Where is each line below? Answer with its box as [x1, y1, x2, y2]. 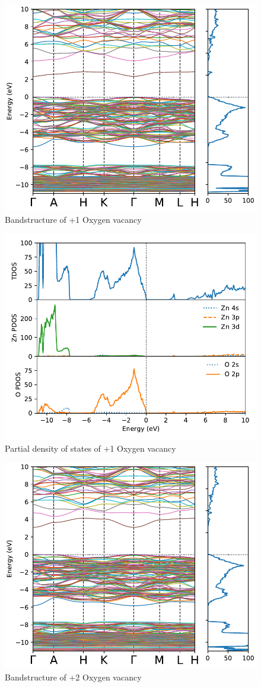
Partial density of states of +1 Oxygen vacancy [5, 442, 176, 454]
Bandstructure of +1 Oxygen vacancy [5, 213, 142, 225]
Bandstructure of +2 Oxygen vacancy [5, 670, 142, 683]
